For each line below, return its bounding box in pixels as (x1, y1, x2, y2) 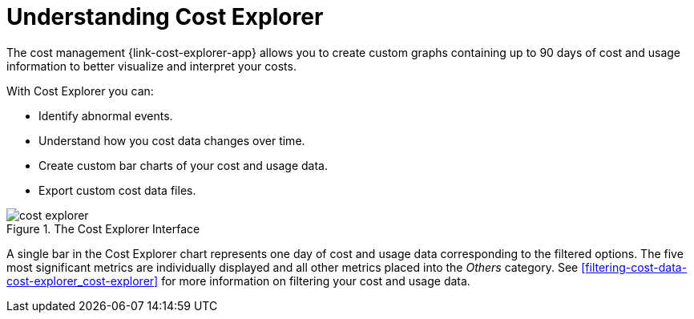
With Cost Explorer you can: (6, 83, 154, 98)
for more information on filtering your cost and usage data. (161, 273, 470, 288)
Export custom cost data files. (38, 183, 196, 197)
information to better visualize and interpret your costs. (6, 59, 297, 73)
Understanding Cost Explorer (6, 3, 324, 30)
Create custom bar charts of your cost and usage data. (38, 158, 328, 172)
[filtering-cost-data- (581, 260, 688, 274)
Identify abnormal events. (38, 108, 173, 123)
